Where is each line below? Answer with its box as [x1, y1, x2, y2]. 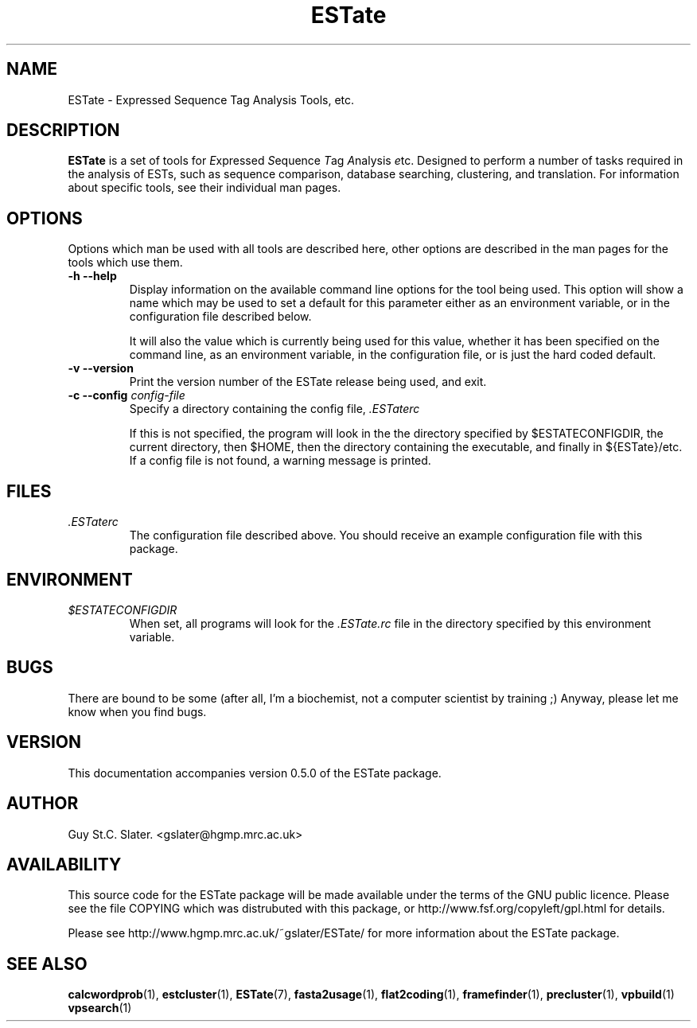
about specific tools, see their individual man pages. [68, 181, 341, 195]
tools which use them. [68, 255, 183, 270]
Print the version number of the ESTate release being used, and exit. [129, 375, 487, 389]
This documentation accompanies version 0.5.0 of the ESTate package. [68, 765, 442, 780]
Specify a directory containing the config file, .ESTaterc [129, 402, 420, 416]
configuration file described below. [129, 310, 312, 324]
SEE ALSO [6, 953, 88, 974]
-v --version [68, 361, 134, 376]
